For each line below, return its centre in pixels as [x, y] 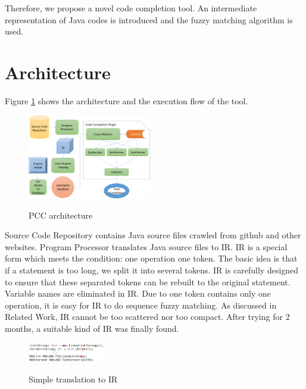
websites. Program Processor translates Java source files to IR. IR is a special [146, 246]
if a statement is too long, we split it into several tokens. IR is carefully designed [152, 270]
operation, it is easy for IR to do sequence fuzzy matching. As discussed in [141, 305]
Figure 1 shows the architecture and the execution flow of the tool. [127, 100]
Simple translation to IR [73, 379]
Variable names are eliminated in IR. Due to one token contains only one [138, 293]
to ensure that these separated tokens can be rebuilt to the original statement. [148, 281]
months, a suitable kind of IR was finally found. [92, 328]
